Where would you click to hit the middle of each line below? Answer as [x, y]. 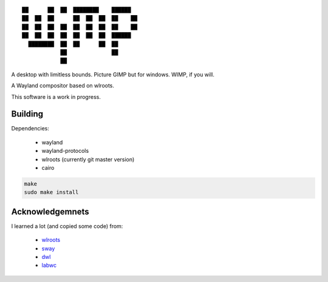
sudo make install [51, 192]
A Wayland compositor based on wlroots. [63, 86]
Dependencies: [30, 129]
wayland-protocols [65, 151]
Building [27, 114]
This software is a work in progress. [56, 96]
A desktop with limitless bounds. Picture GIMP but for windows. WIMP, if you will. [113, 74]
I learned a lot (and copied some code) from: [67, 226]
